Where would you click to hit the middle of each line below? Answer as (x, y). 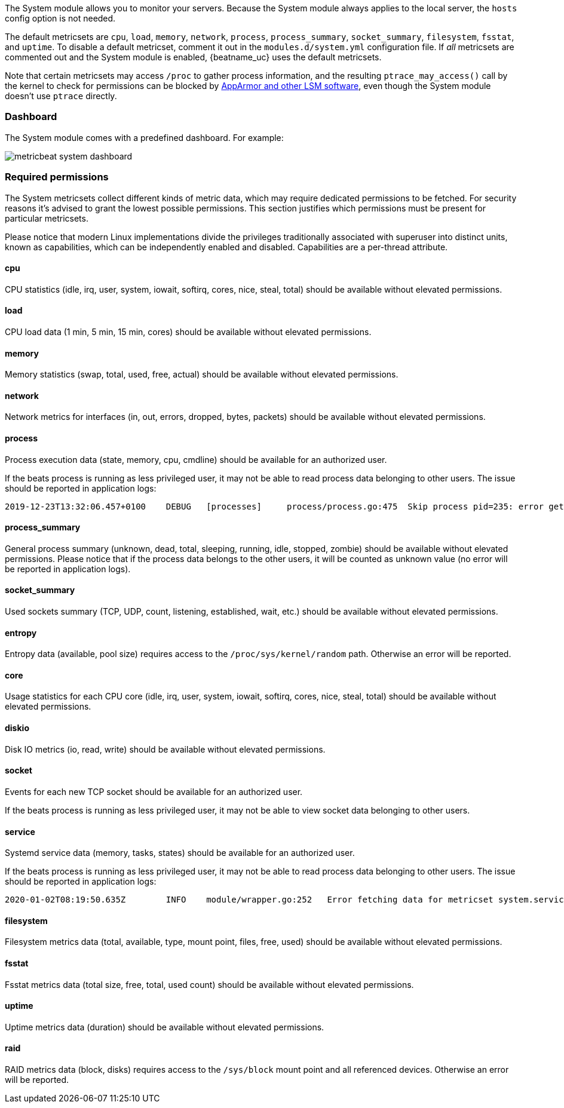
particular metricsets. (47, 218)
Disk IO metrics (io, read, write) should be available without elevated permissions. (165, 749)
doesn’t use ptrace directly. (61, 96)
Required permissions (57, 177)
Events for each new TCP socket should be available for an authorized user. (154, 791)
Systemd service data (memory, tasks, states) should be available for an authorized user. (180, 853)
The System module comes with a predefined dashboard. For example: (144, 137)
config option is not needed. (60, 18)
